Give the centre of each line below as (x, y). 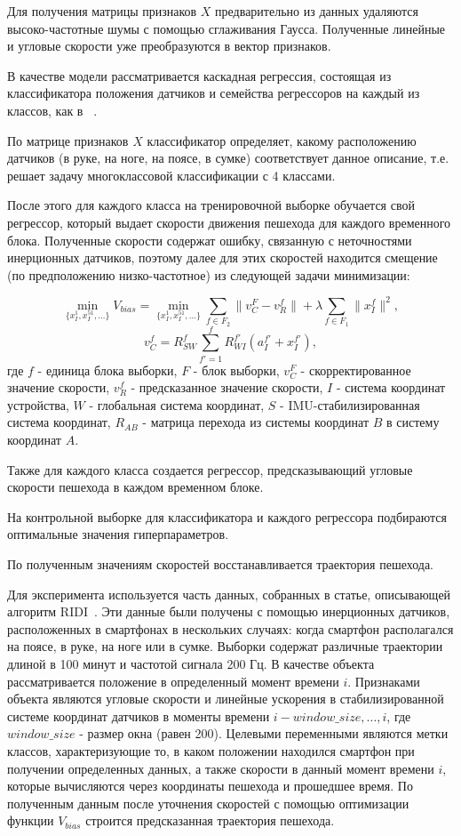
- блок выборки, (236, 370)
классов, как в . (52, 110)
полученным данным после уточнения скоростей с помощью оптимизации (208, 803)
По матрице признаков (68, 140)
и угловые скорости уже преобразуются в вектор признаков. (169, 46)
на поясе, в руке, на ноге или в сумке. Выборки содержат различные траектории (225, 646)
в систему (413, 422)
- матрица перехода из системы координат (256, 422)
